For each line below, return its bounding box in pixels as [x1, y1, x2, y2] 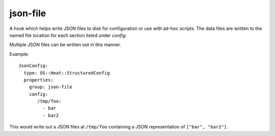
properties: [23, 77, 53, 83]
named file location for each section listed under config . [9, 32, 127, 38]
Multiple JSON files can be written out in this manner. [9, 42, 122, 48]
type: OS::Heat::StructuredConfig [23, 70, 110, 76]
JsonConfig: [18, 63, 48, 69]
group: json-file [29, 84, 72, 90]
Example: [9, 51, 29, 57]
